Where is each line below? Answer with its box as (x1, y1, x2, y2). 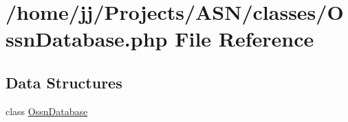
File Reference (175, 25, 314, 53)
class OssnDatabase (6, 103, 88, 118)
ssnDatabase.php (6, 25, 168, 53)
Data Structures (6, 71, 122, 93)
